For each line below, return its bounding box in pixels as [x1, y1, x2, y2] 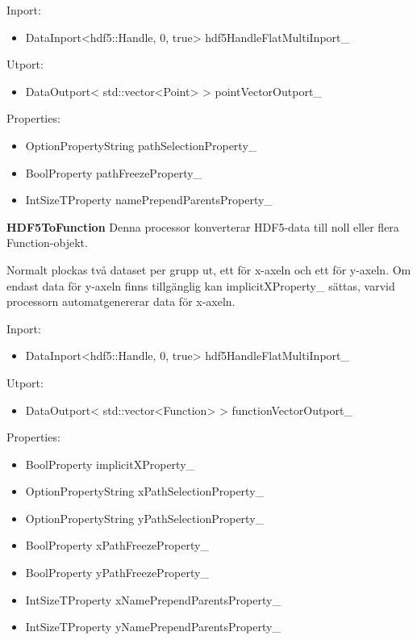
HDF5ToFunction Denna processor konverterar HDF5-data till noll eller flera [6, 218, 399, 235]
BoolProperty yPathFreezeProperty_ [25, 564, 209, 581]
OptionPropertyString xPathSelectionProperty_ [25, 483, 265, 500]
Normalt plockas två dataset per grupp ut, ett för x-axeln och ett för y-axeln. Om [6, 261, 411, 278]
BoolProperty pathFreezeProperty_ [25, 164, 202, 181]
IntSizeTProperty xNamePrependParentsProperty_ [25, 591, 281, 608]
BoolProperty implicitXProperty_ [25, 455, 195, 472]
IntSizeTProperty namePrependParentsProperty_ [25, 191, 273, 208]
